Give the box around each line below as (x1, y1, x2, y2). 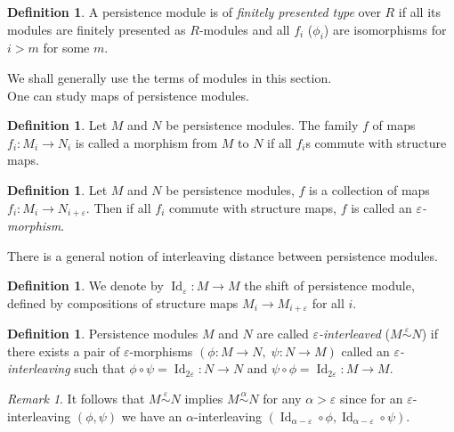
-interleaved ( (318, 324, 391, 343)
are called (256, 324, 309, 343)
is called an (351, 198, 412, 216)
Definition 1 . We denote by (7, 276, 164, 295)
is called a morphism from (75, 133, 218, 151)
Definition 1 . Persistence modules (7, 324, 199, 343)
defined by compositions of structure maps (7, 293, 239, 312)
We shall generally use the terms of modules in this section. (7, 68, 332, 86)
